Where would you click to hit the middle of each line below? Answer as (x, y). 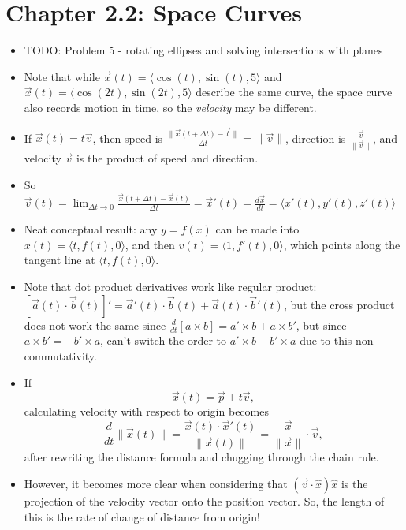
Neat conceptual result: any (91, 229)
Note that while (62, 76)
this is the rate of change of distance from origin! (142, 516)
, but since (321, 325)
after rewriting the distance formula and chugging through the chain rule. (201, 457)
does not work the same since (95, 325)
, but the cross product (339, 304)
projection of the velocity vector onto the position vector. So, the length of (204, 501)
